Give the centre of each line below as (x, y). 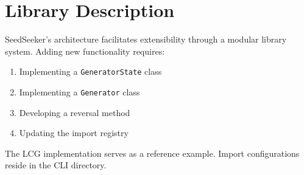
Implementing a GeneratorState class (90, 71)
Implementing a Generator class (80, 91)
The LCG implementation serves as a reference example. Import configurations (152, 153)
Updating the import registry (74, 133)
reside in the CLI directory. (56, 165)
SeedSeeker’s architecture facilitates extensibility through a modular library (146, 39)
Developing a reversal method (75, 112)
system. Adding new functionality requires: (85, 51)
